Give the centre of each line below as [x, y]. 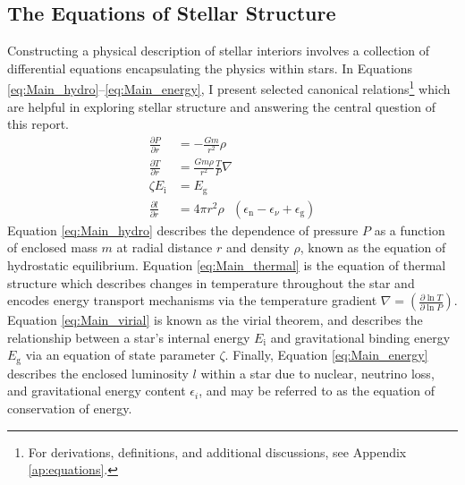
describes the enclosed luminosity [98, 373]
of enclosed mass [52, 247]
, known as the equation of [373, 247]
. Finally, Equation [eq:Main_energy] [326, 355]
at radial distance [165, 247]
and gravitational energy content [97, 391]
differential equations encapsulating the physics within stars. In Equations [210, 68]
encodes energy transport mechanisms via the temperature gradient [192, 300]
